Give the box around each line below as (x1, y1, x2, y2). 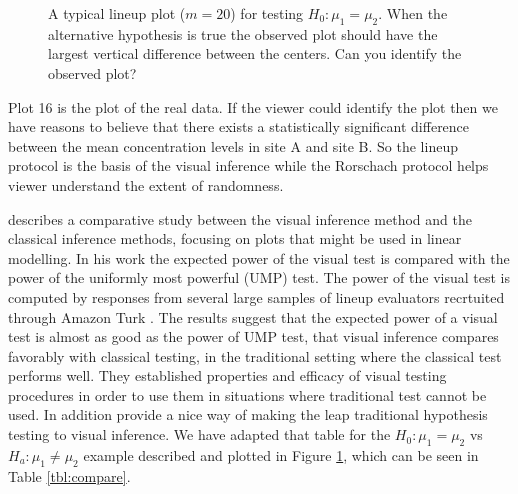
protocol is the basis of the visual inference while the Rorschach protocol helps (8, 155, 489, 176)
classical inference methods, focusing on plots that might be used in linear (8, 228, 462, 249)
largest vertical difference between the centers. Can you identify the (48, 43, 462, 64)
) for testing (230, 3, 304, 23)
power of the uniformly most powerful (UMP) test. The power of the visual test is (8, 267, 510, 288)
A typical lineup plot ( (48, 3, 186, 23)
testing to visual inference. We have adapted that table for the (8, 424, 391, 445)
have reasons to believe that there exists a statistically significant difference (8, 116, 470, 137)
